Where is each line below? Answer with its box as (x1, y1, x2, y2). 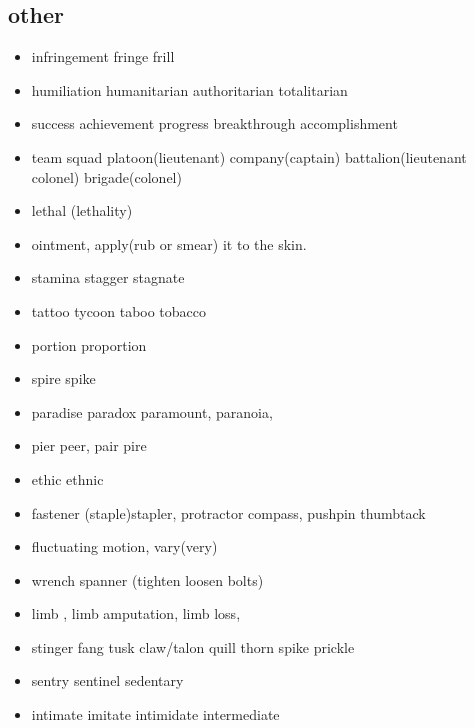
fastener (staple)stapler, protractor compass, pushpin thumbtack (31, 502, 426, 523)
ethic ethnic (31, 468, 104, 489)
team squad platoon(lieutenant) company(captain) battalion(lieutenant (31, 146, 467, 167)
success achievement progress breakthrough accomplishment (31, 113, 398, 134)
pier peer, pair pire (31, 435, 147, 456)
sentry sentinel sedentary (31, 670, 184, 691)
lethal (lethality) (31, 200, 133, 221)
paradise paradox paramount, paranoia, (31, 401, 273, 422)
